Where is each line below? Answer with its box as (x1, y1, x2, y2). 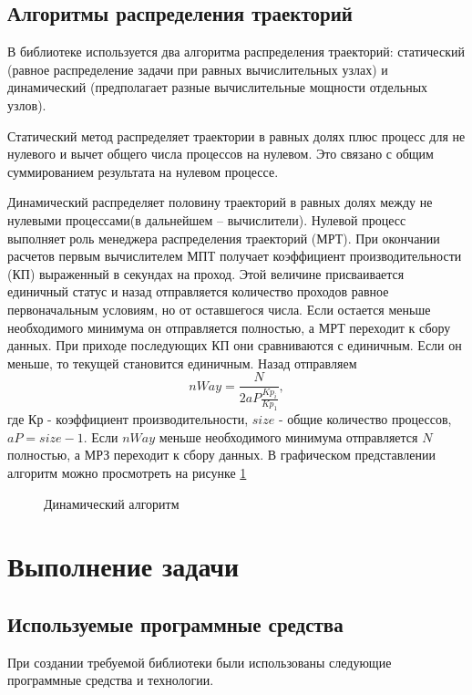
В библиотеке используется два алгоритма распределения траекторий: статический (7, 42, 465, 61)
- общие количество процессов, (278, 410, 452, 429)
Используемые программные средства (7, 609, 344, 638)
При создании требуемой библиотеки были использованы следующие (7, 652, 392, 671)
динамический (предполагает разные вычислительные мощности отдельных (7, 78, 428, 97)
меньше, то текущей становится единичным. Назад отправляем (7, 353, 357, 372)
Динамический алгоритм (44, 493, 180, 513)
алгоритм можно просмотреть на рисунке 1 (7, 463, 247, 482)
